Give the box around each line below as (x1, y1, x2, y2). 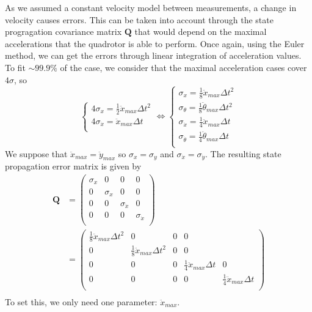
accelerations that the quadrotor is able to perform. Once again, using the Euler (5, 37, 305, 50)
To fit (5, 61, 26, 73)
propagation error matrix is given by (5, 160, 142, 173)
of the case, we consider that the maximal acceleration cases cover (60, 61, 307, 73)
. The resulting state (205, 147, 281, 160)
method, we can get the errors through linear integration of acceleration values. (5, 49, 302, 62)
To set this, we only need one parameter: (5, 295, 158, 308)
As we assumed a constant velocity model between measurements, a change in (5, 1, 297, 13)
